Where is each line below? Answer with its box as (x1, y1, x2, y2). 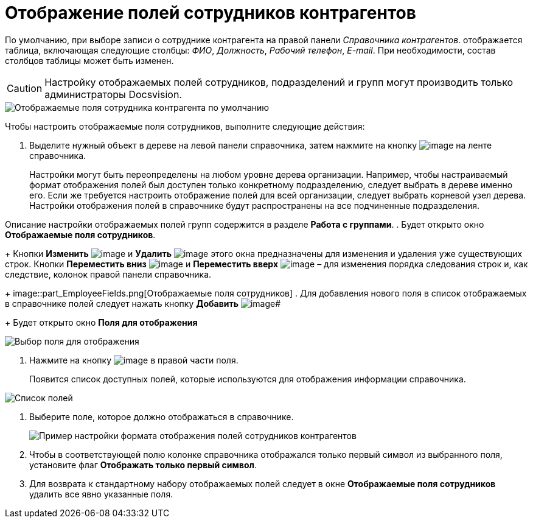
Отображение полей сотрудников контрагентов (5, 2, 416, 23)
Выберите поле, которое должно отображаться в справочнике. (29, 411, 294, 422)
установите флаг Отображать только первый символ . (29, 459, 257, 470)
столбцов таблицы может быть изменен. (5, 55, 174, 66)
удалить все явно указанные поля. (29, 488, 173, 499)
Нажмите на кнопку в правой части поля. (29, 354, 239, 365)
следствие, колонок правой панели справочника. (5, 269, 212, 279)
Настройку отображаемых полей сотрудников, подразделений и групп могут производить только (44, 75, 514, 88)
